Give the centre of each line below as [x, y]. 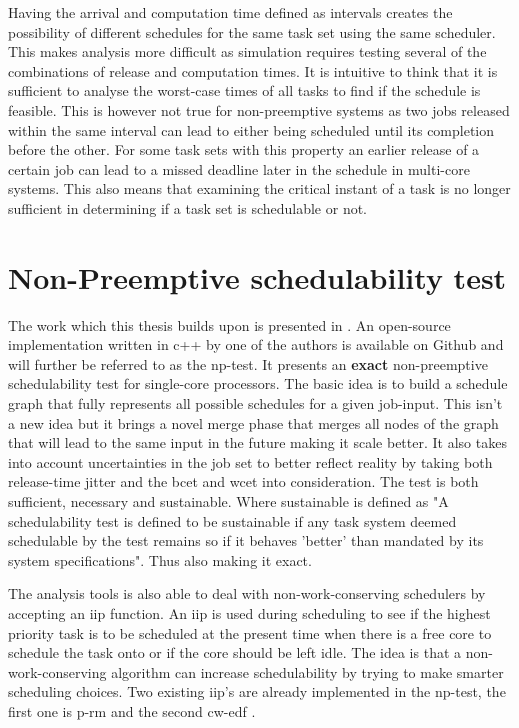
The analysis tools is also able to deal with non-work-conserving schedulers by [247, 593]
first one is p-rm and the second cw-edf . [132, 710]
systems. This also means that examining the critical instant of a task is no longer [259, 188]
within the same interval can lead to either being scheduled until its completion [251, 129]
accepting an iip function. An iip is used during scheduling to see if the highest [249, 612]
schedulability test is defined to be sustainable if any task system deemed [232, 520]
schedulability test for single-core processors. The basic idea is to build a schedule [258, 383]
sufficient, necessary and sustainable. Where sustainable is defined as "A [228, 501]
